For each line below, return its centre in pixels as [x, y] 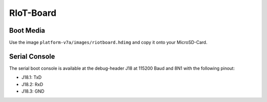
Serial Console [32, 56]
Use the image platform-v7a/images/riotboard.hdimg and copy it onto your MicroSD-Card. [108, 43]
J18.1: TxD [32, 77]
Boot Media [27, 30]
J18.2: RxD [32, 84]
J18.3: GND [33, 91]
